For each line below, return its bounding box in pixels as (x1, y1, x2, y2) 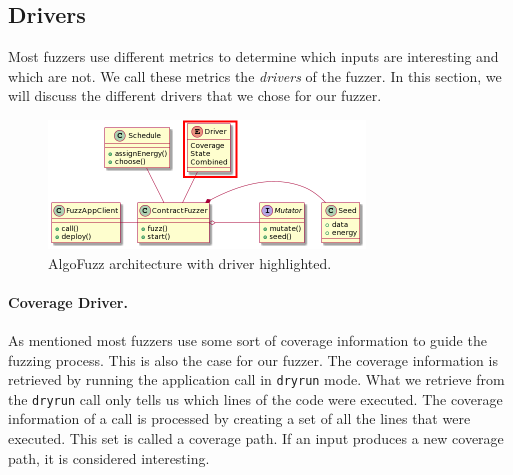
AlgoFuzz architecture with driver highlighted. (48, 252, 332, 273)
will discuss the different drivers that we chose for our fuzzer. (8, 85, 382, 106)
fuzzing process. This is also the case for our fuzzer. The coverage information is (8, 349, 498, 370)
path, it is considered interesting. (8, 447, 210, 468)
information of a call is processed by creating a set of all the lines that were (8, 408, 471, 429)
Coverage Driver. (8, 291, 128, 312)
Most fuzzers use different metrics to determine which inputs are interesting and (8, 46, 499, 67)
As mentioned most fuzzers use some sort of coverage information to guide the (8, 329, 487, 350)
